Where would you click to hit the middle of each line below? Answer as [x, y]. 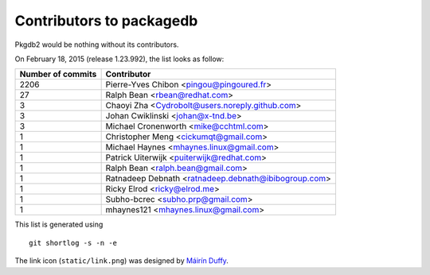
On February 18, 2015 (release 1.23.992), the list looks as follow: [119, 59]
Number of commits [58, 74]
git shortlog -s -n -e [73, 243]
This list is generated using [59, 225]
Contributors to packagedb [106, 21]
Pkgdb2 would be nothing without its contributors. [97, 45]
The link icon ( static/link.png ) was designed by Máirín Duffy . [121, 261]
